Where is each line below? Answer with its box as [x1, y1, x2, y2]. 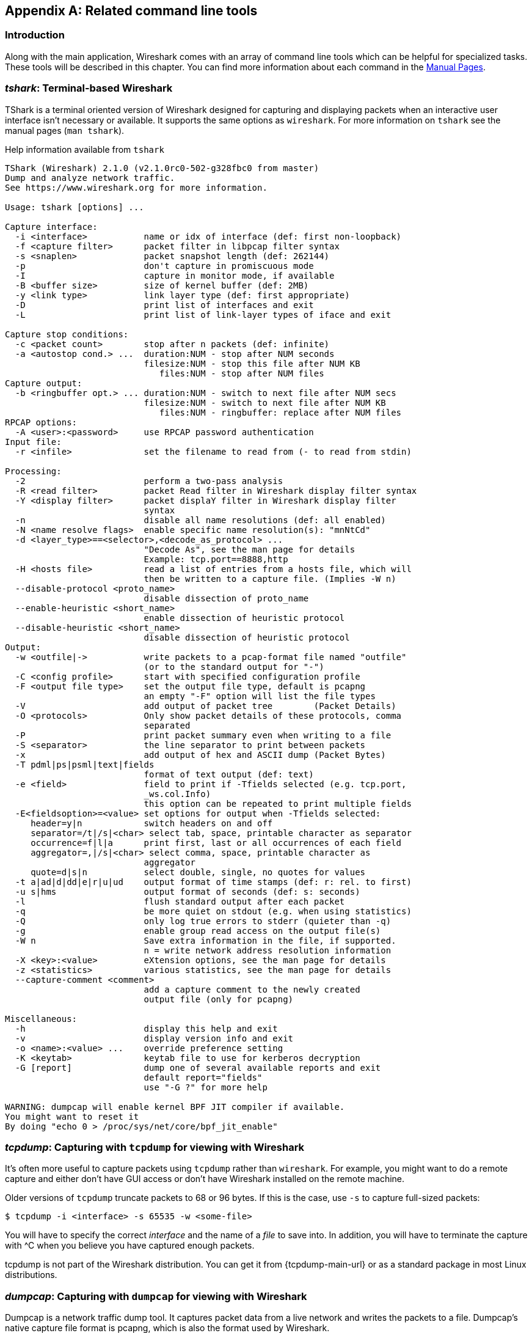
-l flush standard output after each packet [15, 896, 345, 906]
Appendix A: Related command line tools [5, 3, 258, 18]
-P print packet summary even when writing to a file [15, 730, 392, 740]
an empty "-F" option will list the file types [144, 691, 376, 701]
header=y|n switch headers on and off [31, 818, 273, 828]
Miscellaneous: [5, 1013, 78, 1024]
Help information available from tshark [5, 144, 164, 155]
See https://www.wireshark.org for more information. [5, 182, 268, 193]
